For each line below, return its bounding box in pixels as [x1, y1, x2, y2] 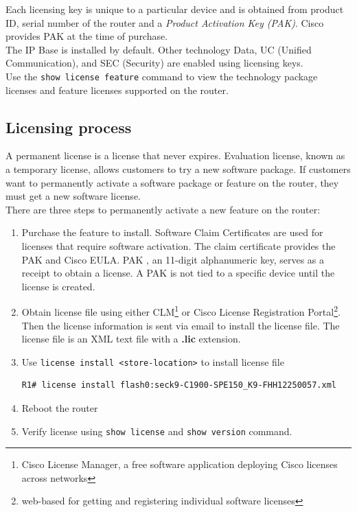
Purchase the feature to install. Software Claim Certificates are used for [21, 225, 323, 240]
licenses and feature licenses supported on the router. [5, 82, 229, 97]
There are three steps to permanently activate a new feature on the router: [5, 202, 321, 216]
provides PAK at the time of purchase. [5, 29, 168, 43]
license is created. [21, 279, 95, 293]
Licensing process [5, 116, 132, 137]
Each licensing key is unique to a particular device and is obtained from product [5, 2, 344, 16]
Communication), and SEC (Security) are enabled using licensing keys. [5, 56, 303, 70]
